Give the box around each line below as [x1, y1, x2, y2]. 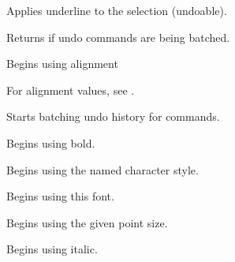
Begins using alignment [6, 55, 118, 72]
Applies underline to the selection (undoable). [6, 2, 227, 18]
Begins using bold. [6, 134, 95, 151]
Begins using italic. [6, 241, 98, 257]
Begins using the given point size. [6, 214, 168, 230]
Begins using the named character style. [6, 161, 199, 178]
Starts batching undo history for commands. [6, 108, 220, 125]
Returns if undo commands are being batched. [6, 28, 230, 45]
